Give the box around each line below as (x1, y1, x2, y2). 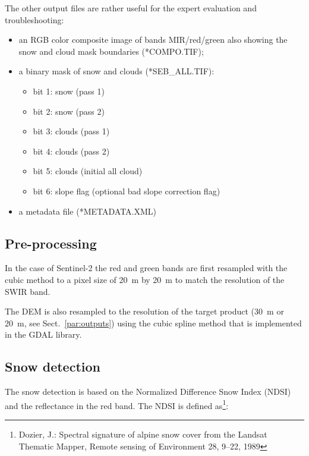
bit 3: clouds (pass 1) (33, 125, 110, 137)
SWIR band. (5, 285, 51, 297)
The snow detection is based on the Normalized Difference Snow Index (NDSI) (5, 385, 291, 398)
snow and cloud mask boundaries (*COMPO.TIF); (18, 45, 204, 57)
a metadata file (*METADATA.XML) (18, 205, 157, 217)
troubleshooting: (5, 13, 64, 26)
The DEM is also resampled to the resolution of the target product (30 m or (5, 305, 284, 317)
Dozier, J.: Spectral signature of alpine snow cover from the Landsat (18, 427, 267, 440)
